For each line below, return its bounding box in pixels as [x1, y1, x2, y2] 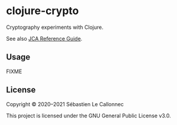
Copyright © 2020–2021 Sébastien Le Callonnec [6, 100, 124, 107]
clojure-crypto [6, 4, 79, 18]
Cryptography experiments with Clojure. [6, 24, 104, 31]
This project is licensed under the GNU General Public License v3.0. [6, 112, 171, 119]
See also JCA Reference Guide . [6, 35, 83, 42]
